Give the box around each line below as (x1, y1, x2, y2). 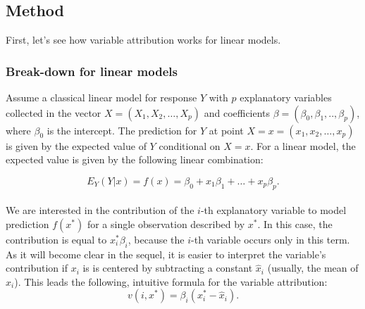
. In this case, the (257, 216, 333, 231)
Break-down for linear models (6, 62, 178, 80)
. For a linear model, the (250, 138, 356, 153)
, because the (128, 232, 185, 246)
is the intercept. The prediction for (47, 122, 197, 137)
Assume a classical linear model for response (6, 90, 197, 105)
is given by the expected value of (6, 138, 147, 153)
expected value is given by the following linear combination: (6, 152, 264, 167)
